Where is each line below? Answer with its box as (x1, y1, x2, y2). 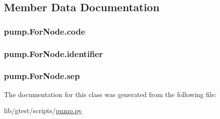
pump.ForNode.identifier (4, 47, 103, 59)
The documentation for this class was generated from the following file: (4, 89, 217, 99)
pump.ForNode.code (4, 25, 85, 37)
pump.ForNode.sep (4, 70, 80, 82)
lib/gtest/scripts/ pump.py (4, 105, 82, 116)
